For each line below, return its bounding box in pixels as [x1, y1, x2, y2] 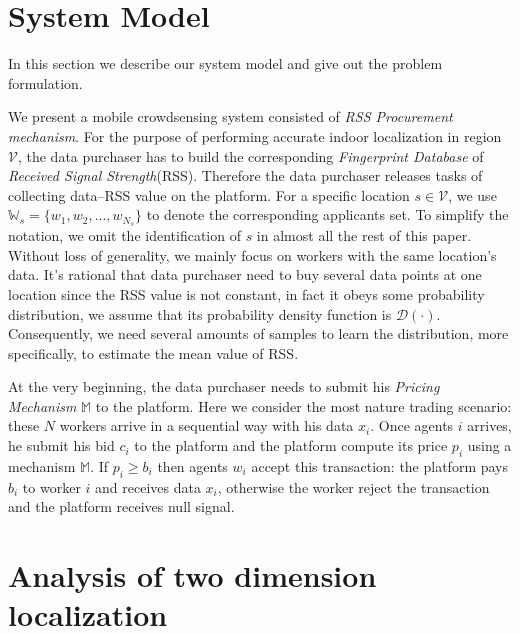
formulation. [8, 72, 83, 93]
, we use [448, 184, 497, 205]
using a [467, 435, 512, 456]
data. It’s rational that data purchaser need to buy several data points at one [8, 264, 482, 285]
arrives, [467, 415, 512, 436]
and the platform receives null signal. [8, 496, 235, 517]
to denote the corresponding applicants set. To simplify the [146, 204, 509, 225]
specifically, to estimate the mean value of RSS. [8, 342, 299, 363]
